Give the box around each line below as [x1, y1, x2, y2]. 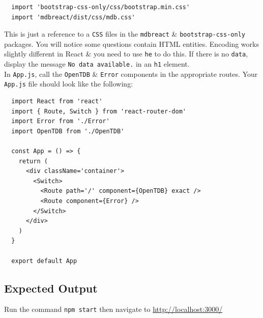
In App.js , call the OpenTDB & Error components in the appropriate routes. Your [4, 68, 258, 79]
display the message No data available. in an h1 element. [4, 59, 190, 69]
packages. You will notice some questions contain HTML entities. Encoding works [4, 38, 259, 49]
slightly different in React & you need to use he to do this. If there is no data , [4, 48, 248, 59]
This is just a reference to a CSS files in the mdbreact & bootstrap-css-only [4, 28, 245, 39]
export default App [11, 257, 77, 265]
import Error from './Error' [11, 118, 110, 125]
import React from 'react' [11, 98, 103, 105]
